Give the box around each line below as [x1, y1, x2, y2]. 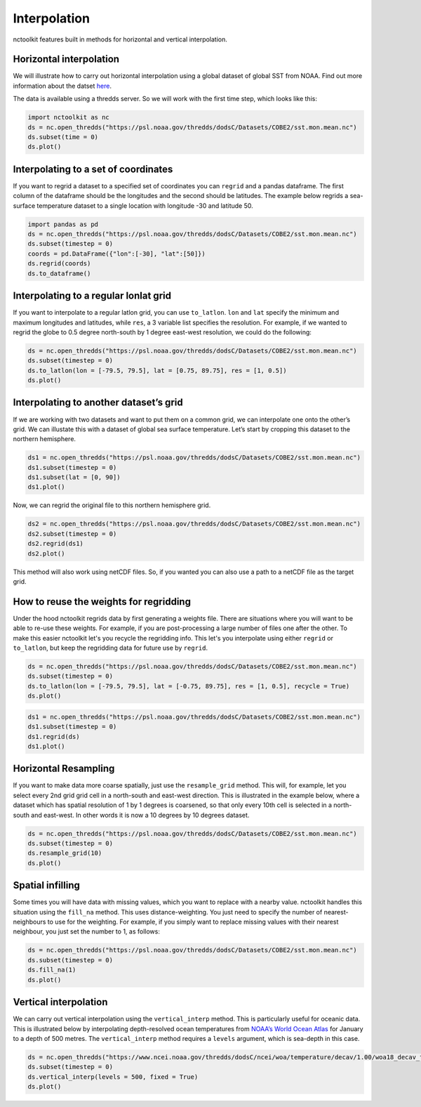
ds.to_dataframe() [27, 269, 91, 277]
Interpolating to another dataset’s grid [13, 397, 183, 409]
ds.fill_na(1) [27, 966, 76, 974]
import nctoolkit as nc [27, 113, 110, 122]
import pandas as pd [27, 220, 98, 228]
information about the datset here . [13, 81, 112, 90]
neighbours [13, 917, 46, 926]
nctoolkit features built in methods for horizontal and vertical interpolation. [13, 35, 228, 44]
